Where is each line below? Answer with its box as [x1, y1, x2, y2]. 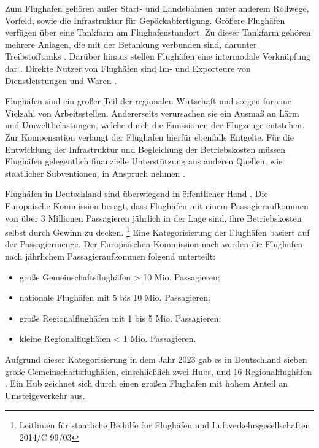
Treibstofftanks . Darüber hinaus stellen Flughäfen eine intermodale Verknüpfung [5, 50, 310, 63]
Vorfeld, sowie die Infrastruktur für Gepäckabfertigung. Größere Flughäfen [5, 14, 285, 26]
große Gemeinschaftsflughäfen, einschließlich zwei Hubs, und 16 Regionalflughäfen [5, 365, 312, 377]
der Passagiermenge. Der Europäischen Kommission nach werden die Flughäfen [5, 238, 303, 250]
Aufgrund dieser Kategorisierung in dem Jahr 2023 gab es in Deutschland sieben [5, 352, 307, 365]
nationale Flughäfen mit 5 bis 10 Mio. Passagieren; [19, 291, 210, 304]
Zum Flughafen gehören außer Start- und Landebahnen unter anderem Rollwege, [5, 2, 309, 14]
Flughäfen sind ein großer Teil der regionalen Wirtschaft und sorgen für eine [5, 95, 292, 107]
